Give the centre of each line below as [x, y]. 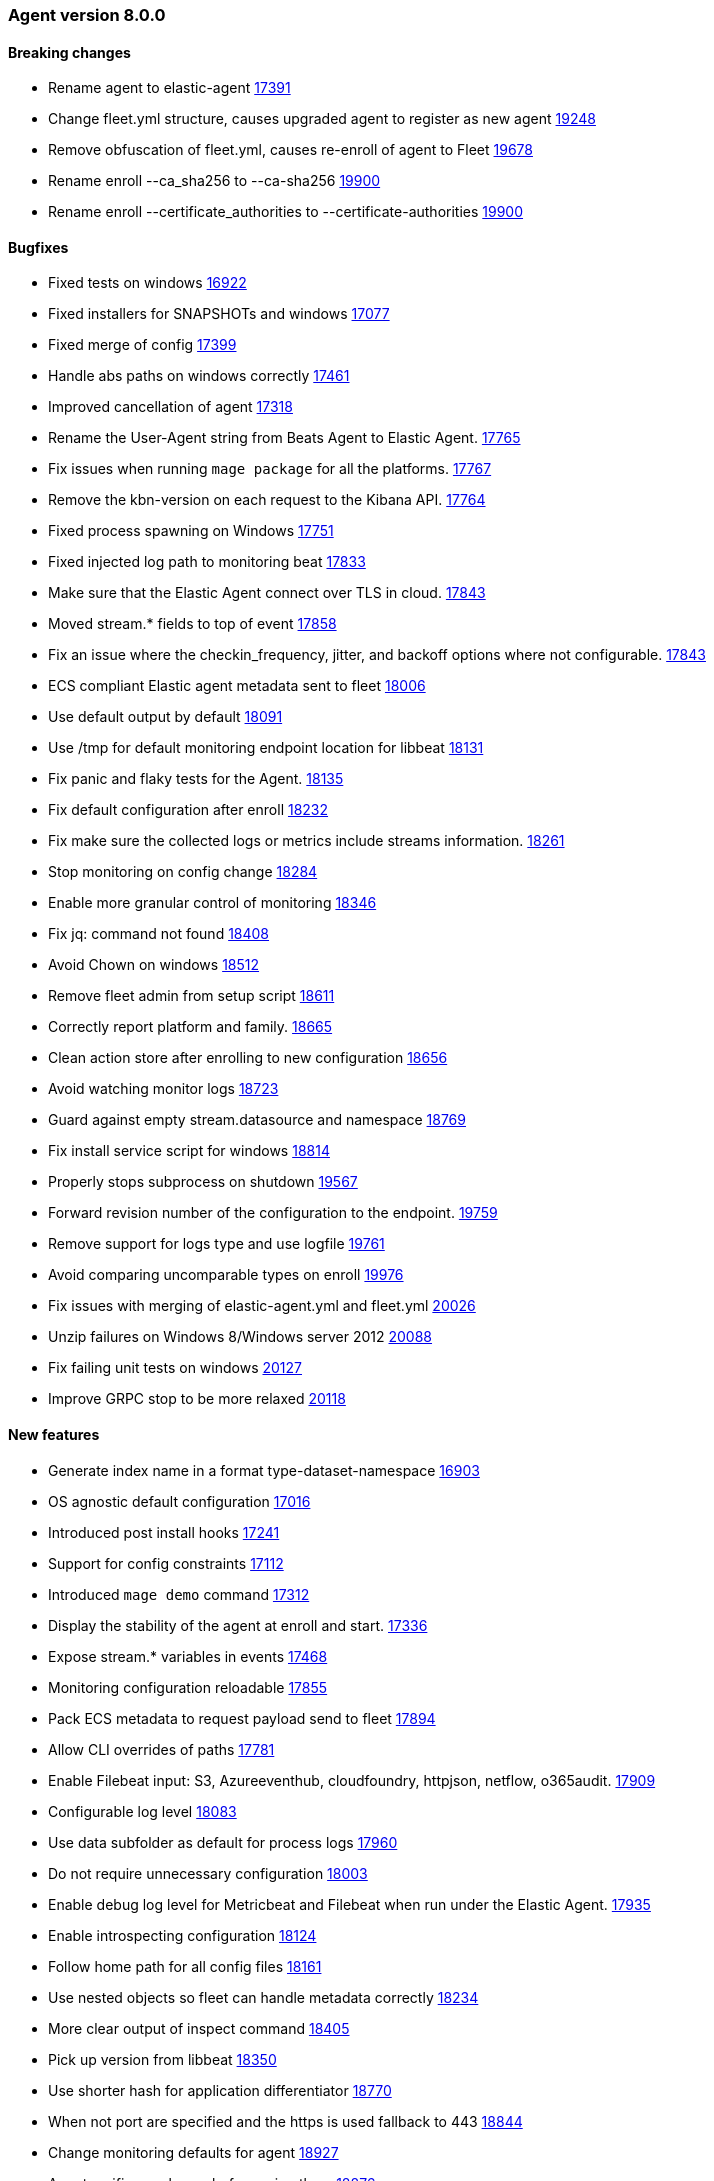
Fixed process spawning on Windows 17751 [191, 531]
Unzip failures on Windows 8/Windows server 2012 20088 [240, 1337]
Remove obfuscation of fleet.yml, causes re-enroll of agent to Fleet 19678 [290, 150]
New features [54, 1435]
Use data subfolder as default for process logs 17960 [223, 1842]
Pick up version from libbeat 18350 [162, 2059]
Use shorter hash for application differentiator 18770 [220, 2090]
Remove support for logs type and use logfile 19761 [216, 1244]
